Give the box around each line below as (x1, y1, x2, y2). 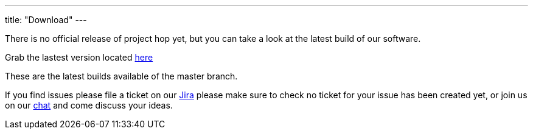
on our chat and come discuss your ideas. (5, 100, 173, 110)
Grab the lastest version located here (5, 52, 153, 62)
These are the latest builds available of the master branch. (5, 71, 238, 81)
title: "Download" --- (5, 15, 87, 25)
